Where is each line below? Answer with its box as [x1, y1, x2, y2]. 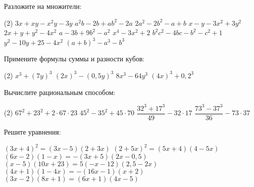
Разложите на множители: [4, 1, 82, 11]
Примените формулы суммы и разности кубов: [4, 53, 145, 64]
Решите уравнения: [4, 126, 61, 137]
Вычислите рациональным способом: [4, 87, 115, 97]
